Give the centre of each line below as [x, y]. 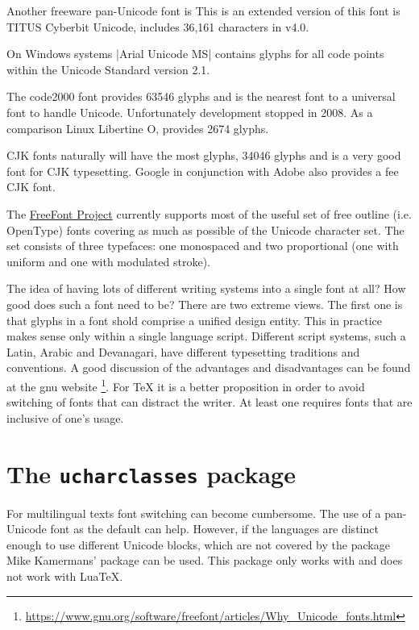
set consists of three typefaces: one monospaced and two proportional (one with [203, 246]
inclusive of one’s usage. [65, 417]
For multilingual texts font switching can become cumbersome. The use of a [194, 513]
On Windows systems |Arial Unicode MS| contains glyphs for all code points [195, 54]
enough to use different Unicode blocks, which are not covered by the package [198, 544]
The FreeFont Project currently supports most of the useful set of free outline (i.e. [209, 213]
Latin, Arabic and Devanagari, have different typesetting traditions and [183, 351]
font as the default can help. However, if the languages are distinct [214, 529]
